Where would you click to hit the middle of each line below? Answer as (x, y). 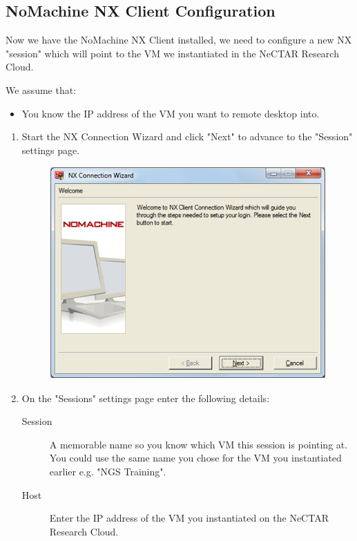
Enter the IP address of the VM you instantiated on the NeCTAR (189, 518)
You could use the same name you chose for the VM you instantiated (195, 458)
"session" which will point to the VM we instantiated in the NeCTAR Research (172, 53)
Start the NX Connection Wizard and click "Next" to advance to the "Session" (187, 136)
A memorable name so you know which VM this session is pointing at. (199, 444)
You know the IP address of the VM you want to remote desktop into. (171, 113)
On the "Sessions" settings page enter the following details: (146, 398)
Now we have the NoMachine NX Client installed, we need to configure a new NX (179, 40)
